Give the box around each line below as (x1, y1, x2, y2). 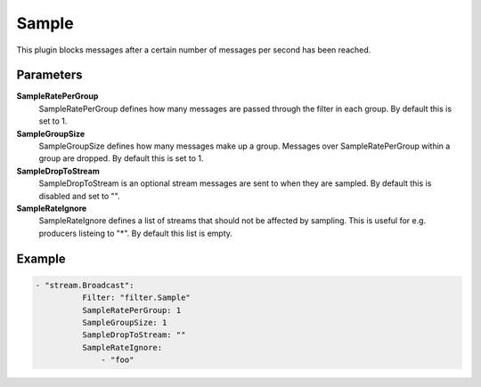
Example (16, 251, 66, 266)
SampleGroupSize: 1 (81, 317, 167, 327)
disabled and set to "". (38, 190, 120, 201)
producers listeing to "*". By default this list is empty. (38, 228, 233, 238)
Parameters (16, 68, 83, 83)
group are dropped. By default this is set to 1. (38, 153, 204, 164)
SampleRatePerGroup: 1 (81, 305, 182, 315)
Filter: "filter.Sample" (81, 293, 191, 302)
